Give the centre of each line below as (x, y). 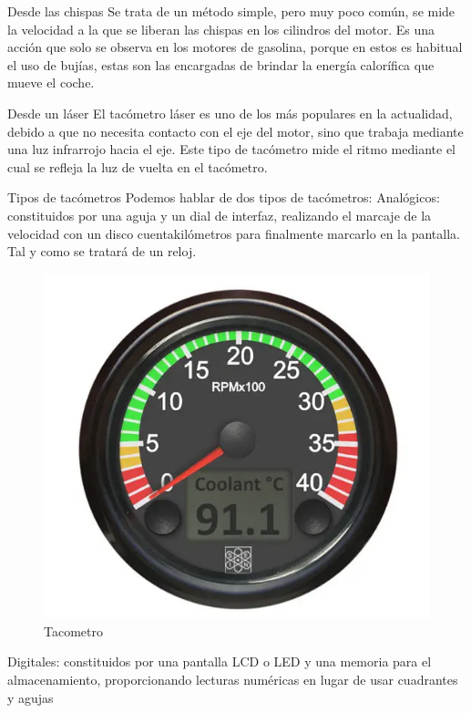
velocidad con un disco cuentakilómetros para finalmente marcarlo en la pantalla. (234, 233)
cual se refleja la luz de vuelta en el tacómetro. (138, 166)
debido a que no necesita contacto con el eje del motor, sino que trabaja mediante (235, 131)
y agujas (31, 697)
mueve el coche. (51, 83)
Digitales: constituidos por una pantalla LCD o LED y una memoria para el (220, 661)
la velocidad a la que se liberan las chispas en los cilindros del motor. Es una (221, 29)
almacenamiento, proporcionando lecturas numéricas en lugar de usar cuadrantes (233, 679)
